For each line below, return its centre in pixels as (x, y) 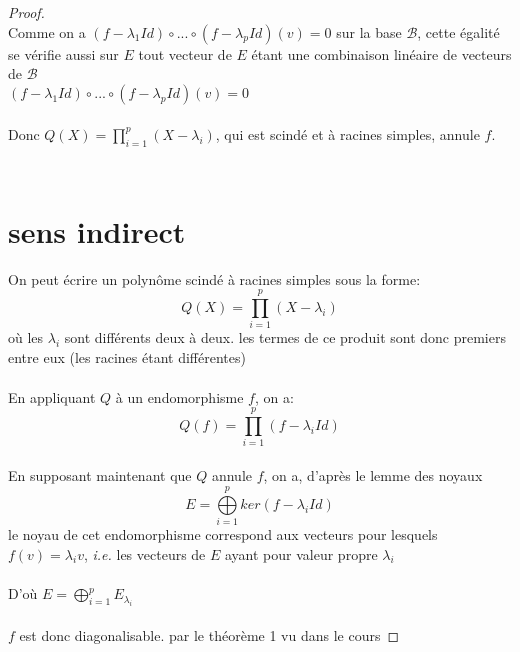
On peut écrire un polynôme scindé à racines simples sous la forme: (214, 278)
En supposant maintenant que (100, 475)
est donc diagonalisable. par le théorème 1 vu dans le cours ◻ (209, 634)
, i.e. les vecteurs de (144, 553)
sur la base (369, 31)
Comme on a (47, 31)
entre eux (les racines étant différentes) (127, 357)
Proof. (26, 12)
